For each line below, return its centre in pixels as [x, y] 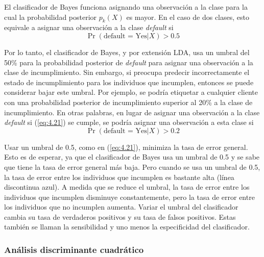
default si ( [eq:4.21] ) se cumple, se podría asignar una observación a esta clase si [129, 122]
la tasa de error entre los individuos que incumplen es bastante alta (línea [119, 177]
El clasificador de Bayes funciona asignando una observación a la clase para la [126, 7]
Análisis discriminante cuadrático [74, 249]
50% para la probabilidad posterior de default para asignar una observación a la [129, 62]
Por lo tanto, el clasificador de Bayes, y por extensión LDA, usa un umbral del [127, 52]
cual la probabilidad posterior [51, 17]
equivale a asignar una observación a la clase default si [89, 27]
